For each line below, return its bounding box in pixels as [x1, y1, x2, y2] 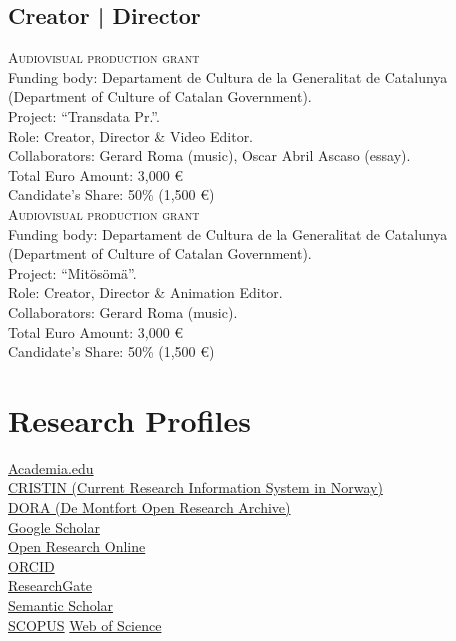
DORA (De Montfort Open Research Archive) [8, 497, 291, 518]
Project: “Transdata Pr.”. [8, 105, 160, 126]
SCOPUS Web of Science [8, 614, 162, 635]
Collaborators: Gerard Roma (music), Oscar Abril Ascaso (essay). [8, 145, 411, 166]
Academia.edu [8, 457, 94, 478]
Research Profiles [8, 399, 252, 440]
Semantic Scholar [8, 594, 114, 615]
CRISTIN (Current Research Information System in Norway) [8, 477, 383, 498]
